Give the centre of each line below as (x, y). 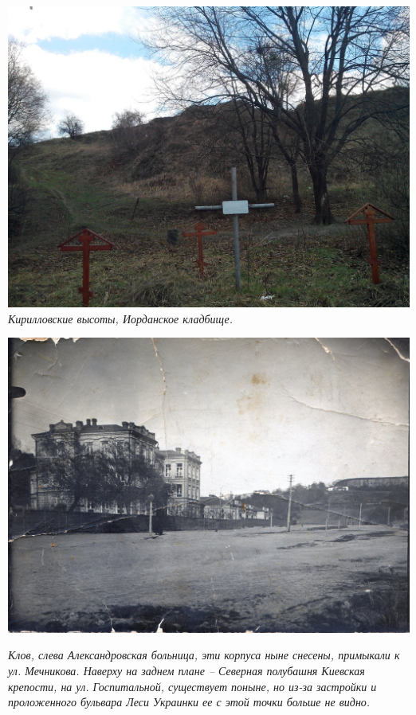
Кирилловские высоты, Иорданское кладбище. (120, 318)
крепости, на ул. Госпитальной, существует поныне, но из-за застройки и (192, 686)
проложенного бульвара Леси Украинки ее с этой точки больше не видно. (189, 702)
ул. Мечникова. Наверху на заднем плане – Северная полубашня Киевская (186, 670)
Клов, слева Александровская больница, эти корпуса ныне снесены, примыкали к (204, 655)
